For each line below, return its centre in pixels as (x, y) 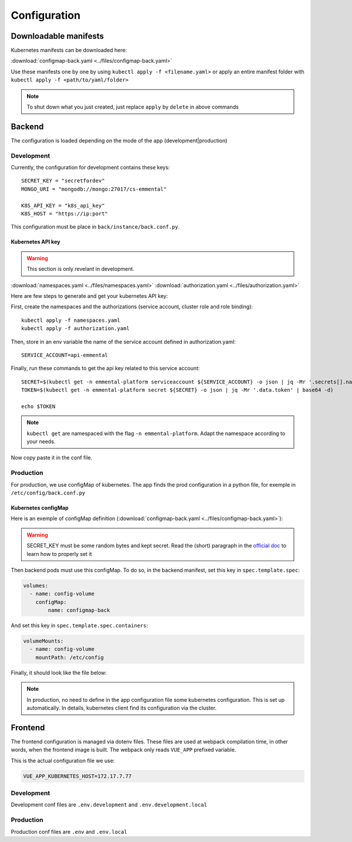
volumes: (36, 585)
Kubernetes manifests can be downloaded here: (69, 50)
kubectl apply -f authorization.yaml (76, 329)
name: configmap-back (79, 610)
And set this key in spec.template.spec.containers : (79, 626)
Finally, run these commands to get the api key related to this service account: (105, 368)
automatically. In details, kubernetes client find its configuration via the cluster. (122, 708)
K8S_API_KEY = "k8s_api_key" (63, 206)
